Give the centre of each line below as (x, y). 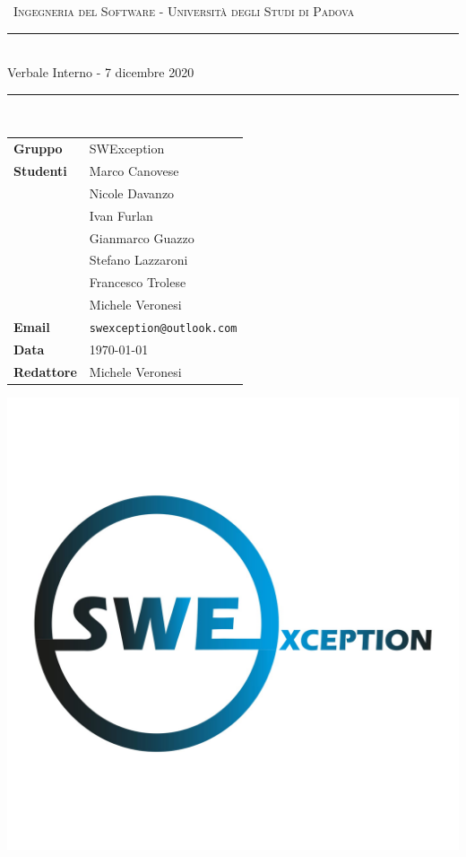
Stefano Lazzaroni (138, 260)
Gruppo (38, 149)
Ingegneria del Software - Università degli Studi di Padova (184, 11)
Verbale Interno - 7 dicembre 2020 (101, 72)
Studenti (40, 170)
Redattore (45, 371)
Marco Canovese (134, 170)
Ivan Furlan (121, 215)
